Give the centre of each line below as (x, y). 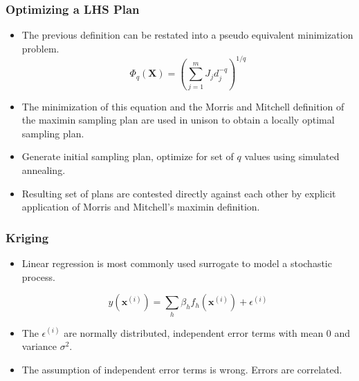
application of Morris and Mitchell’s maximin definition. (141, 207)
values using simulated (292, 156)
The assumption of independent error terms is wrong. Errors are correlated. (182, 369)
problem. (40, 48)
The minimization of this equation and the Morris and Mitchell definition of (183, 106)
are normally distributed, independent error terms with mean (194, 332)
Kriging (27, 237)
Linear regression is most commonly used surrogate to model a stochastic (177, 263)
